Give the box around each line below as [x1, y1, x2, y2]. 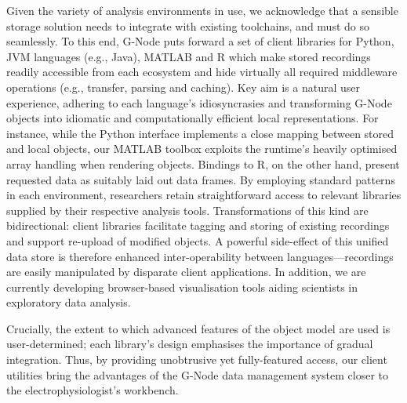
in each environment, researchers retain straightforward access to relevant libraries [6, 187, 402, 203]
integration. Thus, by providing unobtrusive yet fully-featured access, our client [6, 351, 387, 368]
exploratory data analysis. [6, 294, 131, 310]
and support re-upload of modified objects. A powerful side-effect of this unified [6, 232, 389, 249]
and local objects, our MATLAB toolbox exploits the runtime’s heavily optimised [6, 140, 398, 157]
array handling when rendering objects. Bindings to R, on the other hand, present [6, 155, 400, 172]
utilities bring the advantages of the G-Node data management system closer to [6, 366, 389, 383]
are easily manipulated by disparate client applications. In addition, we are [6, 263, 366, 280]
